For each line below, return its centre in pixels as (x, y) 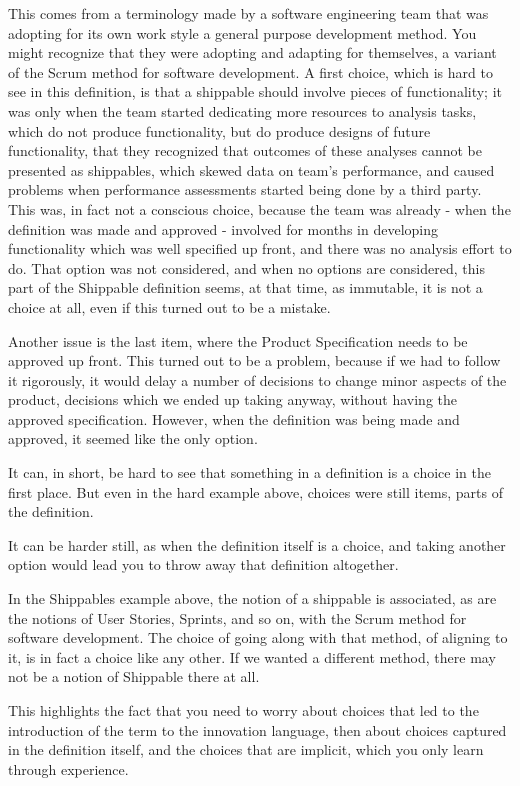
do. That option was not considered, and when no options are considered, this (246, 267)
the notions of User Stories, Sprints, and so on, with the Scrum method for (237, 617)
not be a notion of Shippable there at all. (134, 676)
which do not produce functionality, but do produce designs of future (219, 130)
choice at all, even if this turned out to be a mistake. (169, 306)
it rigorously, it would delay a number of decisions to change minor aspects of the (257, 379)
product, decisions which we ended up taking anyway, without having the (233, 399)
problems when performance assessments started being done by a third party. (245, 189)
